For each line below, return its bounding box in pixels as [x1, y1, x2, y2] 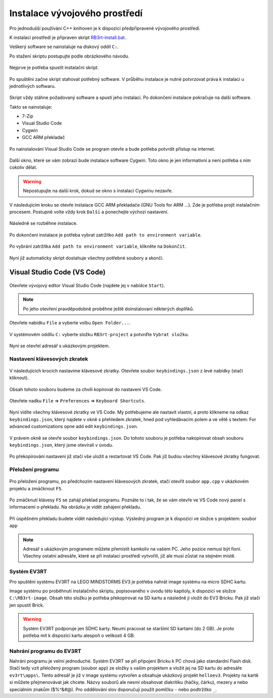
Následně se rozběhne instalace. [9, 220, 78, 226]
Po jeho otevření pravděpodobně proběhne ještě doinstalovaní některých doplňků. [23, 306, 194, 312]
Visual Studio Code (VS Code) [9, 268, 106, 276]
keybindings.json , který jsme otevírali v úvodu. [9, 442, 114, 448]
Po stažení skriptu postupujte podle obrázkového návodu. [9, 53, 130, 59]
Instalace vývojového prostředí [9, 8, 143, 19]
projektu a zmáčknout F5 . [9, 485, 63, 491]
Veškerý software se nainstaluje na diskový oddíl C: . [9, 43, 119, 50]
